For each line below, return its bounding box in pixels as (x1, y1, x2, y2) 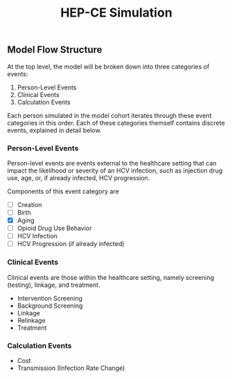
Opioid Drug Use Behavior (17, 224, 92, 233)
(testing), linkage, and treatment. (7, 281, 100, 289)
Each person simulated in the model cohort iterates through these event (7, 111, 212, 119)
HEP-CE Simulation (60, 5, 173, 21)
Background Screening (17, 301, 83, 310)
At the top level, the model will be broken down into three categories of (7, 62, 210, 71)
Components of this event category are (7, 187, 119, 195)
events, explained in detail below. (7, 126, 102, 134)
